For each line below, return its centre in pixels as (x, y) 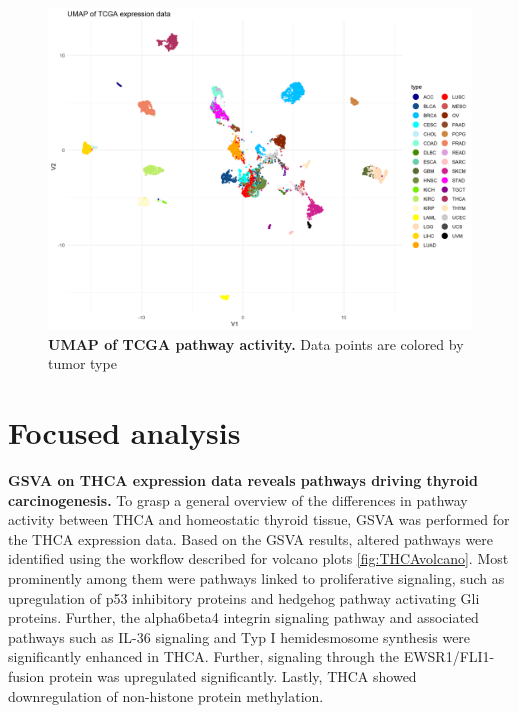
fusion (26, 675)
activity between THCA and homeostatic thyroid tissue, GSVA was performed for (259, 519)
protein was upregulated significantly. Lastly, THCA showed (232, 675)
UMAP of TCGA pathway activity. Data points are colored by (256, 343)
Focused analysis (124, 432)
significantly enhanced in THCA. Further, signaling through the (203, 656)
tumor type (82, 363)
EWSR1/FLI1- (449, 656)
